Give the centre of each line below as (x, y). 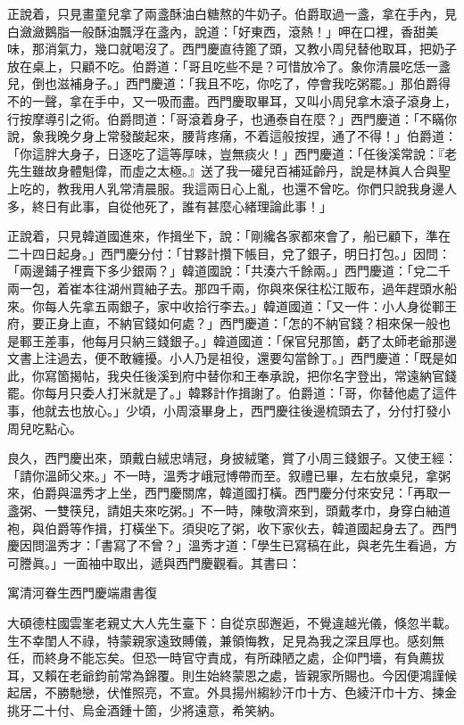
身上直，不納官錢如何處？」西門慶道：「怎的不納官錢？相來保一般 (247, 323)
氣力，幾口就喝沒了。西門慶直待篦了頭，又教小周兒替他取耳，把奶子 (257, 49)
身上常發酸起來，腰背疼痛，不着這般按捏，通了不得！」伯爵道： (269, 136)
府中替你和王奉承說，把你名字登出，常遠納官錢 (319, 375)
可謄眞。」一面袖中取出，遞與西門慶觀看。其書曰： (154, 562)
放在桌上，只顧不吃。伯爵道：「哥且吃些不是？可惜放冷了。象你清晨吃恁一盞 (229, 66)
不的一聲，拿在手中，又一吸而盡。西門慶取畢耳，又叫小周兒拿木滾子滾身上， (232, 100)
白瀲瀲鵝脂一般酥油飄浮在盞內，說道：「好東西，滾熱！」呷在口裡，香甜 (216, 31)
